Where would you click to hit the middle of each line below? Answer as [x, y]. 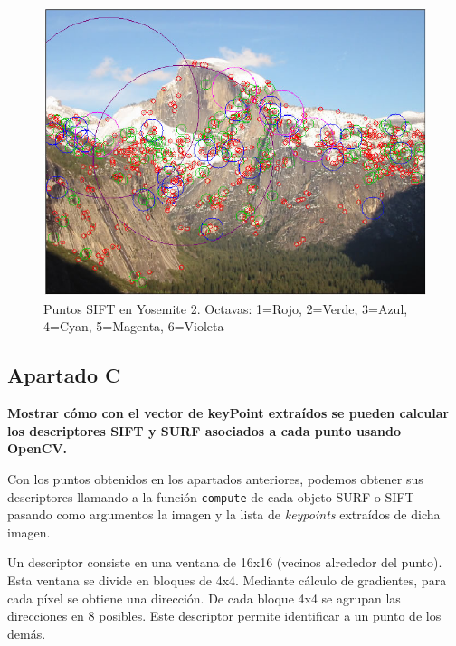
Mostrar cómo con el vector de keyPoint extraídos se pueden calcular [228, 413]
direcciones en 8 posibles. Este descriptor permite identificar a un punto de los [224, 616]
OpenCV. [38, 448]
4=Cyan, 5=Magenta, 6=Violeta [134, 326]
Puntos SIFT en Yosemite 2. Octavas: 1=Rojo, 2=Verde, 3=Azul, [226, 308]
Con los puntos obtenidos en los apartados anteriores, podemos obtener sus [215, 478]
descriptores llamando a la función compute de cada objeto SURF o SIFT [211, 496]
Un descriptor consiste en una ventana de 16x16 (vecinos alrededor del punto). [225, 562]
